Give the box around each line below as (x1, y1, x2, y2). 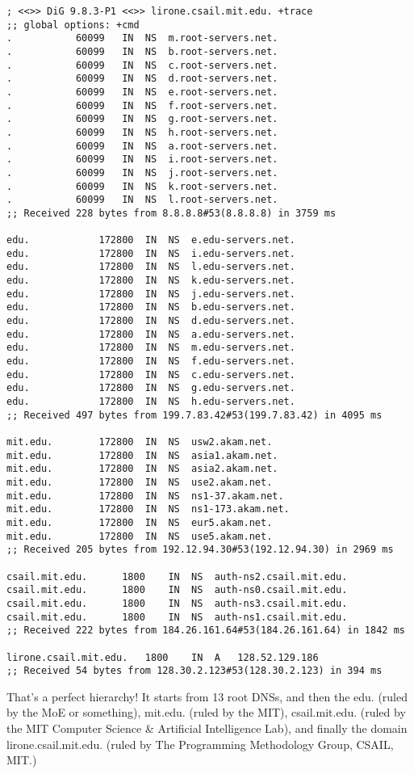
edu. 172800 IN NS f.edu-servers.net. (6, 355, 295, 368)
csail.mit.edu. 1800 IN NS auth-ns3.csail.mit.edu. (6, 597, 348, 609)
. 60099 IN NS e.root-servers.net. (6, 86, 278, 98)
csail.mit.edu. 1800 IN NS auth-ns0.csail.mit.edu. (6, 584, 348, 596)
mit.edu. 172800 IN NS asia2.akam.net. (6, 463, 278, 475)
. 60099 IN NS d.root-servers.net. (6, 73, 278, 85)
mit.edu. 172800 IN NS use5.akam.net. (6, 530, 273, 542)
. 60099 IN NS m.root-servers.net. (6, 32, 278, 44)
